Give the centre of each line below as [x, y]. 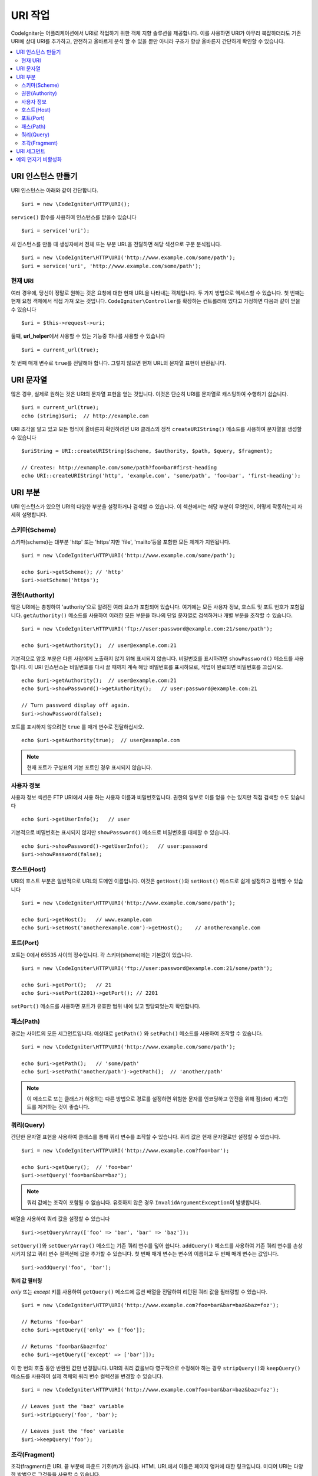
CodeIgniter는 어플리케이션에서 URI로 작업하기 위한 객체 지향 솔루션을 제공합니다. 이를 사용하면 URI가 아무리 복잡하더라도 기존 [156, 33]
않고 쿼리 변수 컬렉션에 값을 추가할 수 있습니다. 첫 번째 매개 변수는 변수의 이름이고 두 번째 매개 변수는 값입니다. [153, 1254]
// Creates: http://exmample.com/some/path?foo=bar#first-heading [119, 467]
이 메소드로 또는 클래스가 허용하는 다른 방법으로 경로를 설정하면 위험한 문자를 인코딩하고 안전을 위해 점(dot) [150, 1099]
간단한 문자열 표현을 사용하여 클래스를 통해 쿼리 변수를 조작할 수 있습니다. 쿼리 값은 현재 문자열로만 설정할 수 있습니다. [146, 1137]
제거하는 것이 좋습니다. [64, 1107]
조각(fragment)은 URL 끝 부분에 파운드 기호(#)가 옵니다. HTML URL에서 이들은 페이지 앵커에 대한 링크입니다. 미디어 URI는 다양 [157, 1466]
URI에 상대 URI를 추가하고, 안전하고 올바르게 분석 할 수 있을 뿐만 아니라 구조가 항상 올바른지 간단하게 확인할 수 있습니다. [148, 41]
